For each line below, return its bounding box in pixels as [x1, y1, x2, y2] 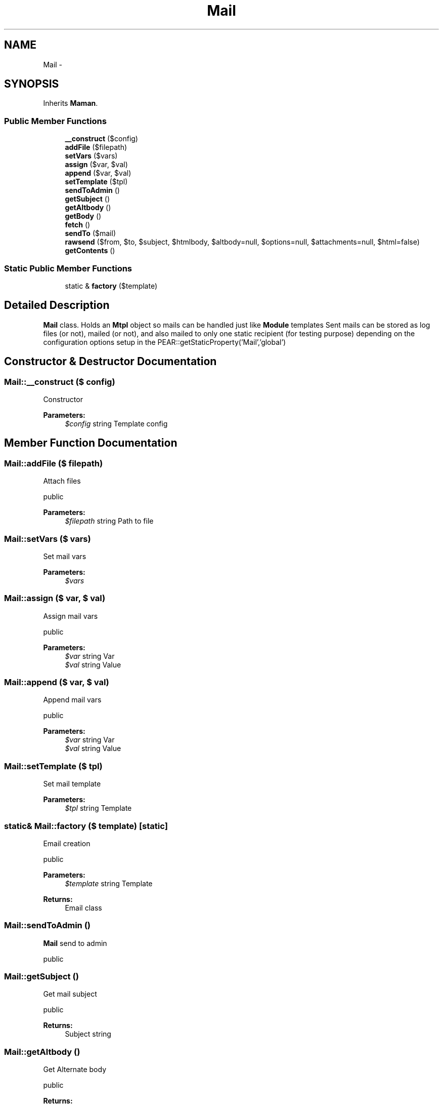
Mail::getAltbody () [4, 1046, 80, 1057]
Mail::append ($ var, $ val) [4, 677, 109, 688]
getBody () [65, 212, 102, 221]
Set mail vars [43, 551, 86, 561]
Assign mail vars [43, 611, 98, 620]
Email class [65, 903, 102, 912]
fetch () [65, 220, 91, 229]
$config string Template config [65, 419, 168, 428]
